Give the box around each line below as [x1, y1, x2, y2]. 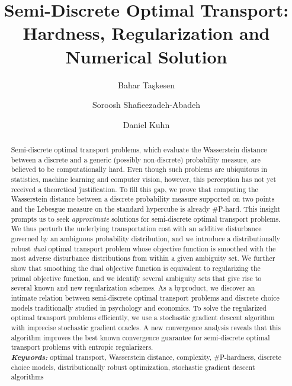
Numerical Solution [65, 44, 227, 68]
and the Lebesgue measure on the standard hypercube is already [11, 204, 210, 214]
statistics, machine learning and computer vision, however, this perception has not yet [11, 174, 277, 184]
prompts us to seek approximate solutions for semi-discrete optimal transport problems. [11, 213, 281, 224]
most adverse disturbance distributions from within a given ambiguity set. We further [11, 253, 275, 263]
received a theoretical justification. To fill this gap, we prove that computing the [11, 184, 258, 194]
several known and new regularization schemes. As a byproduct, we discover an [11, 283, 255, 293]
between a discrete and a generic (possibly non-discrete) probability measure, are [11, 154, 261, 164]
